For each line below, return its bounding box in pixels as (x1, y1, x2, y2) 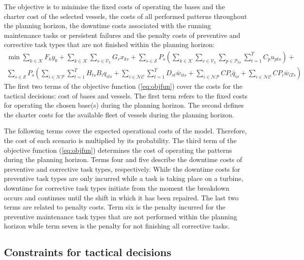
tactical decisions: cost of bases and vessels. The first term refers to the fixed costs (4, 90, 248, 100)
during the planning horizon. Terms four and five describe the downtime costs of (4, 154, 243, 164)
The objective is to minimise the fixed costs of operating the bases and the (4, 1, 225, 11)
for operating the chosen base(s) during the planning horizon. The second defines (4, 100, 244, 110)
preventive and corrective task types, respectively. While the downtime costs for (4, 163, 241, 174)
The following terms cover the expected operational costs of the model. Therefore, (4, 126, 247, 136)
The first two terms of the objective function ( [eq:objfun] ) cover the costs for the (4, 81, 243, 91)
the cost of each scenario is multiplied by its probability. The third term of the (4, 135, 237, 145)
